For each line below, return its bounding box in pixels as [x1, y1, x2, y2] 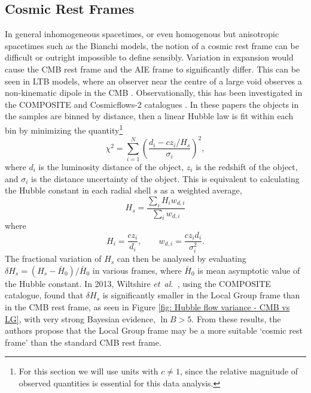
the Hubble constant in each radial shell [5, 184, 151, 196]
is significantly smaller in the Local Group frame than [102, 289, 300, 301]
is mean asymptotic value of [197, 264, 300, 276]
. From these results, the [191, 312, 281, 325]
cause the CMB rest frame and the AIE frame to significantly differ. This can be [5, 62, 300, 75]
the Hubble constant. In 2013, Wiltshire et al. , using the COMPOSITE [5, 277, 271, 289]
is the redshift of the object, [196, 161, 298, 173]
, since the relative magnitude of [179, 365, 298, 377]
